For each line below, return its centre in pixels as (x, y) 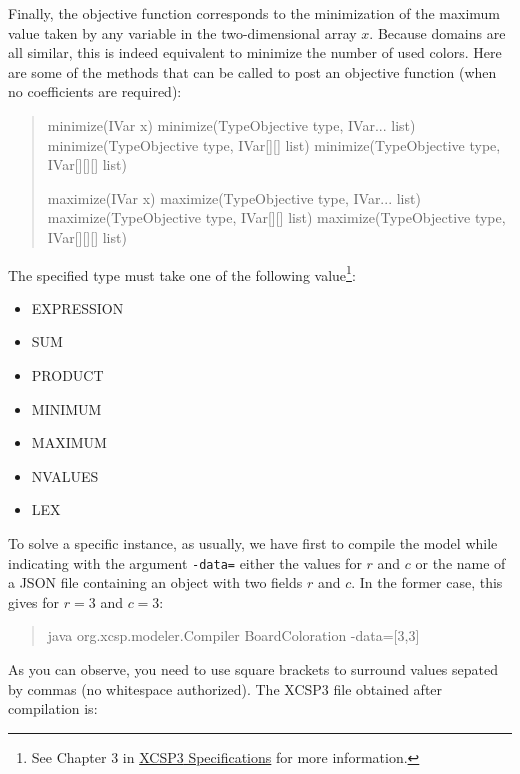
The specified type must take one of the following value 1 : (182, 273)
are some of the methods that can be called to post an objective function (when (252, 71)
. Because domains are (437, 32)
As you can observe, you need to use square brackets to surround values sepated (253, 668)
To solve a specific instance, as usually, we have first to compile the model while (253, 542)
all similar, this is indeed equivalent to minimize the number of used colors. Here (255, 52)
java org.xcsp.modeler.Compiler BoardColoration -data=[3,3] (233, 635)
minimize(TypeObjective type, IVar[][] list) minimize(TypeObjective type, (274, 144)
